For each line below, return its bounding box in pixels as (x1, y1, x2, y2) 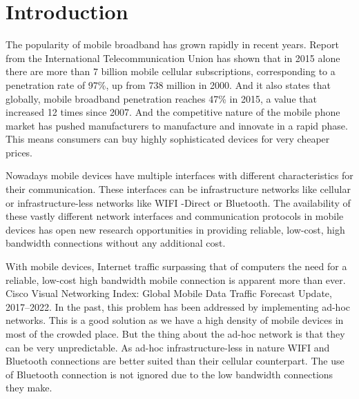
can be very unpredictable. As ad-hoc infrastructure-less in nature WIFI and (6, 340, 330, 354)
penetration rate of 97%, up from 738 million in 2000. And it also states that (6, 77, 331, 92)
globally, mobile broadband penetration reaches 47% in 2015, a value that (6, 91, 317, 105)
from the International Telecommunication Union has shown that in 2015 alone (6, 50, 340, 65)
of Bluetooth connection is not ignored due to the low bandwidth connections (6, 367, 333, 381)
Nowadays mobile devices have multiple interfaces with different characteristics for (6, 168, 353, 183)
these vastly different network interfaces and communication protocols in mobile (6, 209, 344, 223)
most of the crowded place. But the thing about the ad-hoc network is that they (6, 327, 345, 340)
